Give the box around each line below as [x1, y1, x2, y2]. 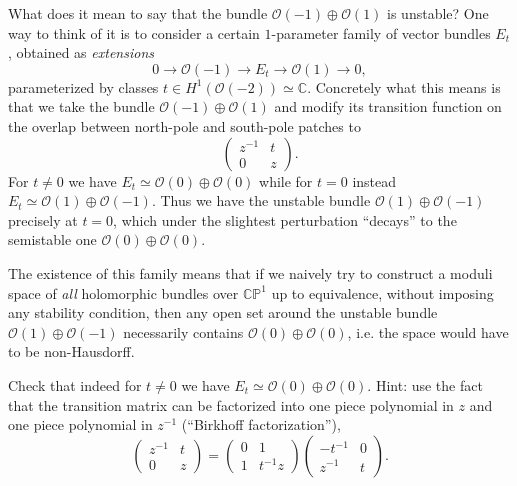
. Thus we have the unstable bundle [151, 190, 371, 211]
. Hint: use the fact [367, 374, 483, 395]
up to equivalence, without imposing [271, 282, 494, 303]
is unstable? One [387, 3, 489, 23]
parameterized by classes [8, 76, 159, 97]
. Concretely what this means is [307, 76, 501, 97]
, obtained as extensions [8, 42, 154, 63]
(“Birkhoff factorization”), [181, 414, 341, 435]
